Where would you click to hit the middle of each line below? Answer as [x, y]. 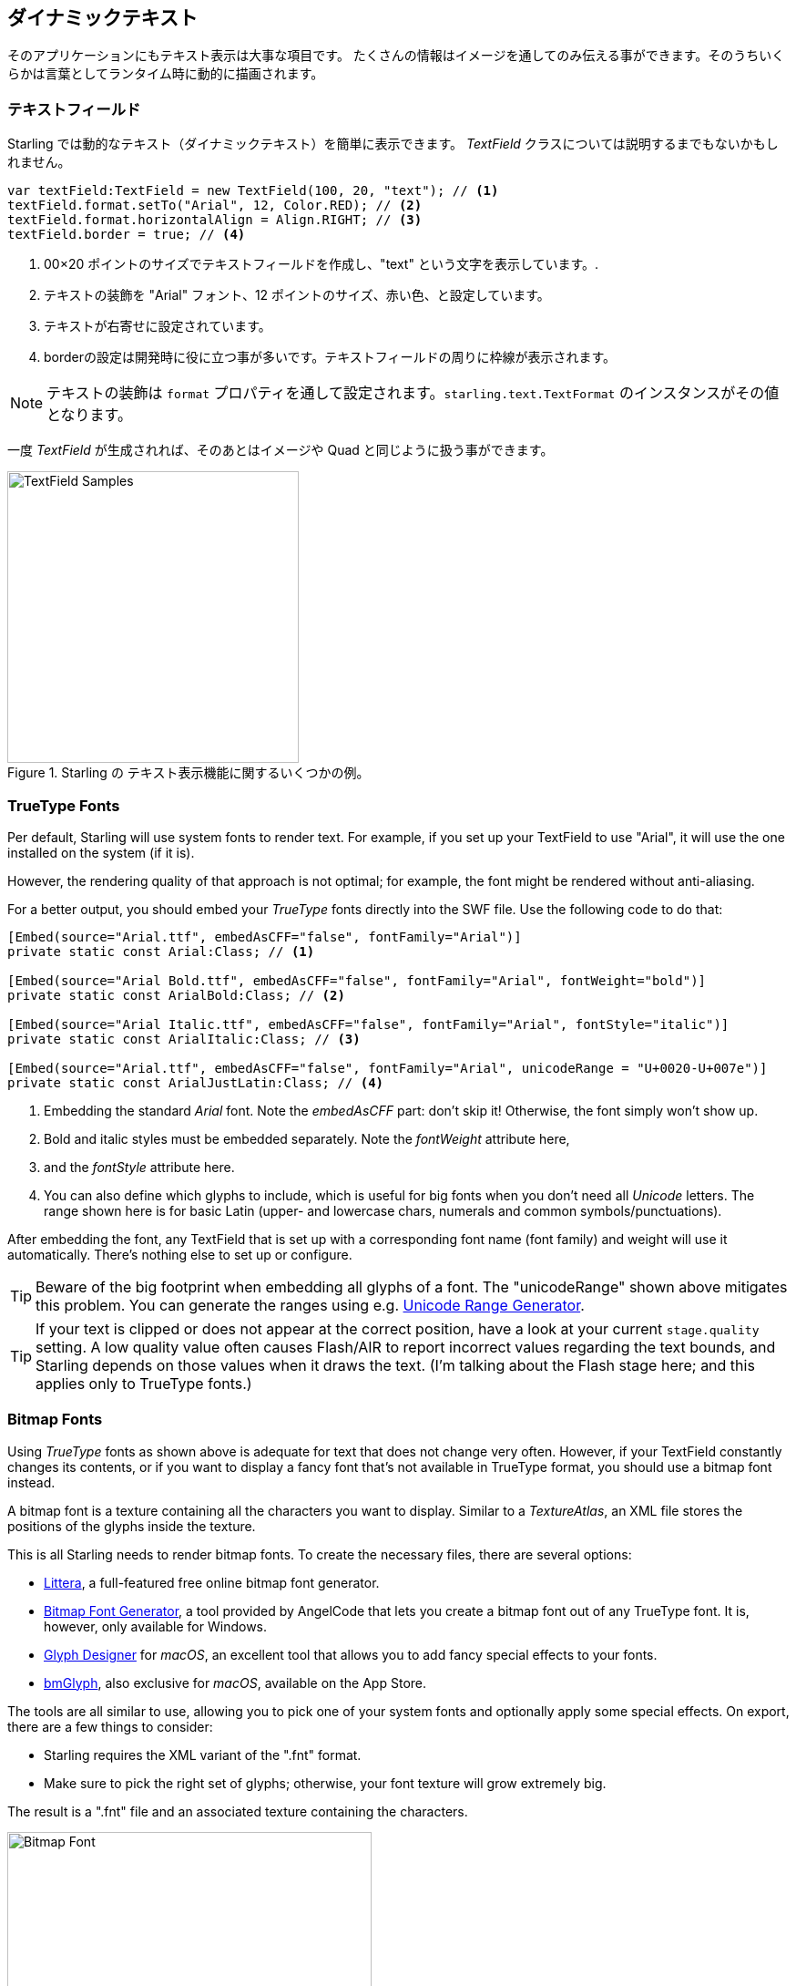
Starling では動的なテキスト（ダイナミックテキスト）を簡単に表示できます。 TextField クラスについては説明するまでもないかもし [393, 144]
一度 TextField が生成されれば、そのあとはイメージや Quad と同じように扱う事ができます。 [281, 450]
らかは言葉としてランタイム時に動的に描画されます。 [166, 74]
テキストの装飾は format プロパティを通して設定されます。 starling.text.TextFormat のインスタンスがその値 [413, 393]
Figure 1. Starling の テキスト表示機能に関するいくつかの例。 [189, 773]
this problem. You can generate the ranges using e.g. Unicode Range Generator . [310, 1305]
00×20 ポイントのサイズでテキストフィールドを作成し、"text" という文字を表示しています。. [321, 264]
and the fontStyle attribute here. [139, 1167]
